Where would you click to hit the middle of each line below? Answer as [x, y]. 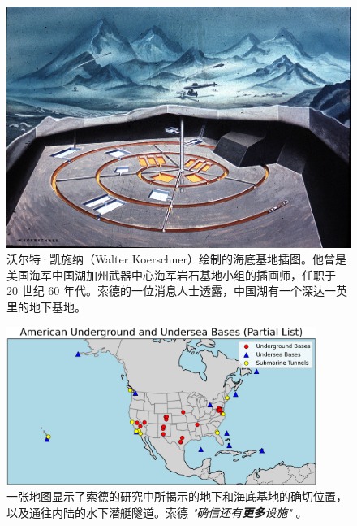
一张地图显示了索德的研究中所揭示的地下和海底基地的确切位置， [177, 496]
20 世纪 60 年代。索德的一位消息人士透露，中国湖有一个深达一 [171, 291]
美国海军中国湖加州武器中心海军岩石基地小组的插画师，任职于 [171, 274]
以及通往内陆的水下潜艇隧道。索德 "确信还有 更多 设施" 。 [157, 513]
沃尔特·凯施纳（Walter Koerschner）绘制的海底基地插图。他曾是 [177, 259]
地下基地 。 [57, 307]
